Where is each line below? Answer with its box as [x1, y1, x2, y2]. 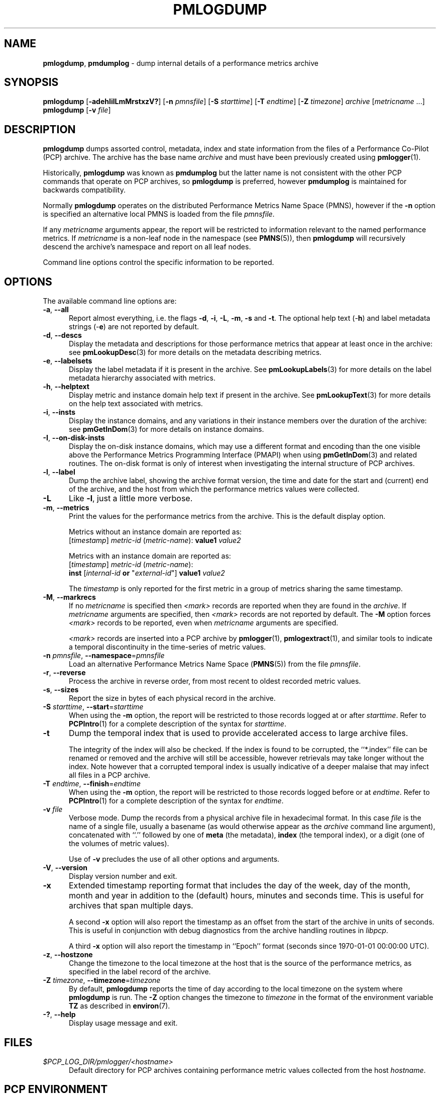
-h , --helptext [43, 382, 89, 391]
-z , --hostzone [43, 950, 93, 959]
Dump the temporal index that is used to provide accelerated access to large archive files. [68, 728, 408, 739]
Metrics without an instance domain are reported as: [69, 527, 242, 536]
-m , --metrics [43, 503, 89, 512]
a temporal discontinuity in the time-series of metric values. [69, 643, 266, 652]
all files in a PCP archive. [69, 771, 150, 780]
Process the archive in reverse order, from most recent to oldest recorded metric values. [69, 677, 361, 686]
